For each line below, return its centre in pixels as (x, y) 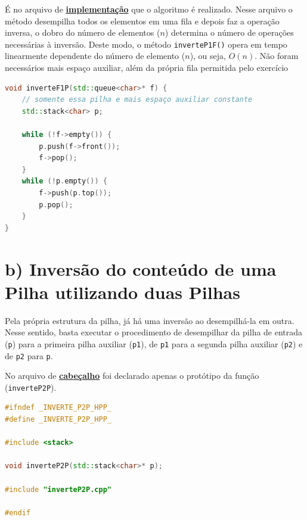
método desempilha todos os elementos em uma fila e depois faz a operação (142, 21)
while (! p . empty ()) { (64, 181)
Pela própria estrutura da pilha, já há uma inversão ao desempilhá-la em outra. (150, 320)
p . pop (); (56, 205)
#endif (18, 513)
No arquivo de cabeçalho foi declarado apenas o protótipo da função (132, 376)
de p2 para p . (29, 355)
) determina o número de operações (229, 32)
